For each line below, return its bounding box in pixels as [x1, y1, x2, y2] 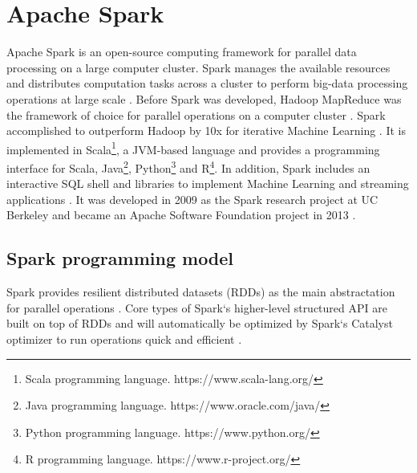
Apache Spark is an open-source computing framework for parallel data [6, 43, 357, 60]
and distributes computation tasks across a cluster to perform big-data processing [6, 75, 408, 92]
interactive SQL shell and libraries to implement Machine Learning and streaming [6, 175, 409, 192]
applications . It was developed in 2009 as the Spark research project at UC [6, 190, 379, 207]
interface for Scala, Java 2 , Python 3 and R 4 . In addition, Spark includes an [6, 157, 370, 176]
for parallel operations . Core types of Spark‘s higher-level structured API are [6, 299, 387, 316]
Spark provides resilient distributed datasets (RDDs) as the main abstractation [6, 283, 395, 300]
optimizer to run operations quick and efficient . [6, 330, 242, 347]
